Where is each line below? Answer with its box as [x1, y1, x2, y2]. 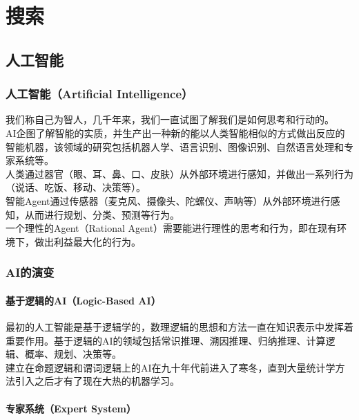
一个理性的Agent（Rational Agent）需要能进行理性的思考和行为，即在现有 [6, 221, 338, 235]
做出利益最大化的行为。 [34, 234, 141, 248]
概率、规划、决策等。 [24, 347, 122, 361]
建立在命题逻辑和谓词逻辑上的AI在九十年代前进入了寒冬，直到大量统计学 [6, 360, 336, 374]
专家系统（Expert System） [6, 401, 136, 415]
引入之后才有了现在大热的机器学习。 [14, 374, 179, 388]
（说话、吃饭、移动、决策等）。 [6, 180, 146, 194]
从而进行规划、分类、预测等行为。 [24, 207, 179, 221]
